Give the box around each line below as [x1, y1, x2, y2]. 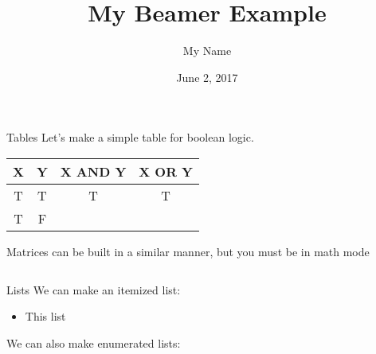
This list [25, 308, 66, 325]
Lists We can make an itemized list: [6, 281, 181, 298]
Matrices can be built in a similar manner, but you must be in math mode [6, 243, 370, 259]
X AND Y [60, 161, 127, 181]
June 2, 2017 [176, 68, 238, 85]
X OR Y [139, 161, 193, 181]
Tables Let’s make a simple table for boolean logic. [6, 129, 254, 146]
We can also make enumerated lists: [6, 334, 181, 351]
